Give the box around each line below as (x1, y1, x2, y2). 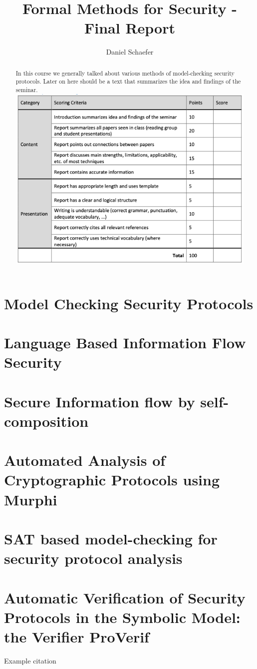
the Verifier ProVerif (4, 626, 149, 646)
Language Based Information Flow (4, 332, 246, 353)
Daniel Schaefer (106, 47, 154, 57)
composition (4, 410, 89, 431)
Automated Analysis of (4, 450, 166, 470)
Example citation (4, 655, 56, 665)
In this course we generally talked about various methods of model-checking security (15, 69, 235, 77)
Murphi (4, 489, 57, 509)
